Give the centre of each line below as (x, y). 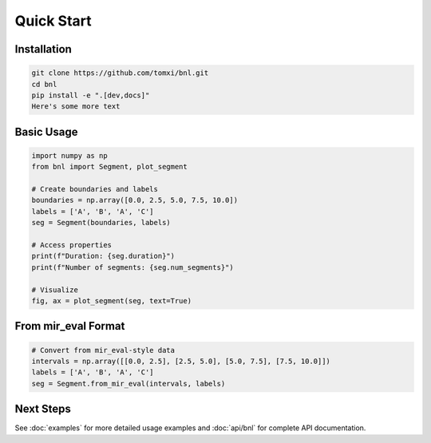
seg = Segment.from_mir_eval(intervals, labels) (129, 384)
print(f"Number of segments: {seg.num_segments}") (133, 267)
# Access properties (71, 245)
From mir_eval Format (70, 326)
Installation (43, 49)
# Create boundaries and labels (95, 189)
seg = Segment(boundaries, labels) (101, 223)
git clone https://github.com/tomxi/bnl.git (120, 73)
